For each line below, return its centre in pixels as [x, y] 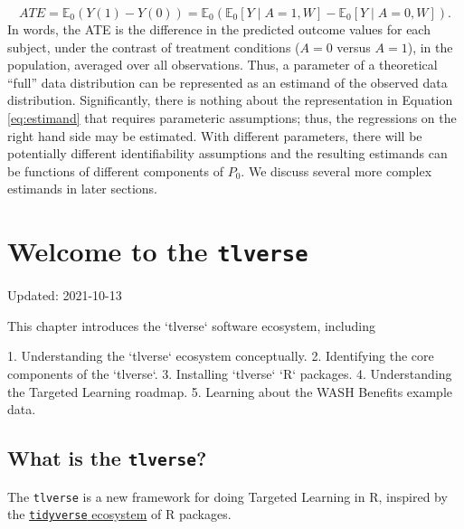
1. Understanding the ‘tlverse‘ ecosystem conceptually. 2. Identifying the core [221, 356]
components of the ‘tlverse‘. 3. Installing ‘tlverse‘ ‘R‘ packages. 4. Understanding [230, 373]
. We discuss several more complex [336, 170]
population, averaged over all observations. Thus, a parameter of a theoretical [223, 65]
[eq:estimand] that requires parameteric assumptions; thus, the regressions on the [232, 117]
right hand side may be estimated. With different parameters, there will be [215, 135]
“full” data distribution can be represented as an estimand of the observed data [227, 82]
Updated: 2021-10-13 [65, 295]
